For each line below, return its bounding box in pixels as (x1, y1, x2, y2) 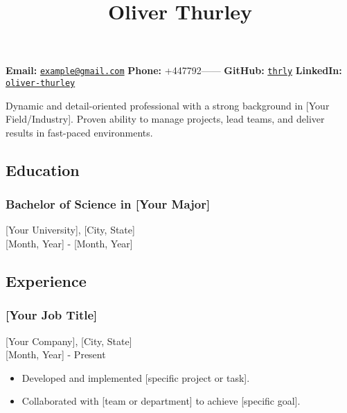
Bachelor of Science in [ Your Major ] (6, 195, 211, 213)
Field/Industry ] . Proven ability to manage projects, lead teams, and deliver (6, 112, 325, 126)
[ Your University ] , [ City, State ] (6, 222, 135, 237)
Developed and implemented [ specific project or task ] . (21, 370, 250, 385)
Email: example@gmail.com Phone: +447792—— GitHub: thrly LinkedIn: (6, 63, 342, 78)
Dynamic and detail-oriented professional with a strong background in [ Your (6, 98, 330, 112)
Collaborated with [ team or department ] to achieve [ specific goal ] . (21, 394, 301, 408)
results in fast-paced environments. (6, 125, 153, 139)
